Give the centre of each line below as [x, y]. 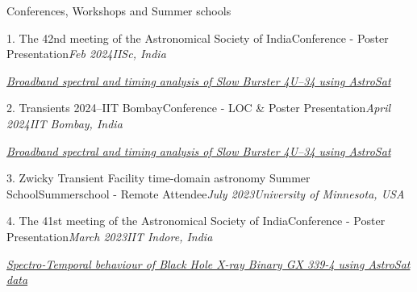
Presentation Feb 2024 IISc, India [86, 54]
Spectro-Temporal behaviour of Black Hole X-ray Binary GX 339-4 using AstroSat [208, 263]
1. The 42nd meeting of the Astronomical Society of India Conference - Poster [198, 38]
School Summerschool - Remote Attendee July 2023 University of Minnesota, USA [206, 193]
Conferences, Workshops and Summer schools [119, 10]
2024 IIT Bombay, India [65, 123]
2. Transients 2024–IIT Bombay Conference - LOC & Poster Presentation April [199, 108]
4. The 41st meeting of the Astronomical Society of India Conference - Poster [196, 221]
